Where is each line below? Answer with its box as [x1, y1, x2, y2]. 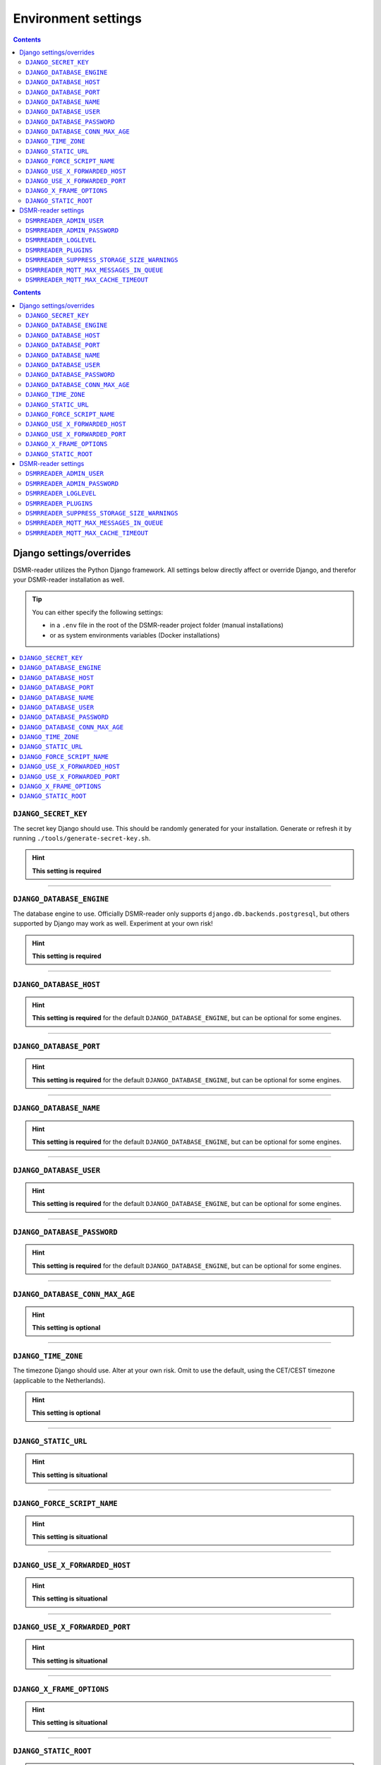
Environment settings [13, 11, 143, 26]
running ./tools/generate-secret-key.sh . [13, 834, 151, 842]
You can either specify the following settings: [32, 608, 164, 616]
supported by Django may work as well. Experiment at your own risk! [13, 919, 213, 928]
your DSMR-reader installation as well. [13, 575, 125, 584]
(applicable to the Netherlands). [13, 1376, 106, 1384]
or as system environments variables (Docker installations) [49, 630, 220, 639]
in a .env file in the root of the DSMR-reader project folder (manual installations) [49, 621, 284, 630]
